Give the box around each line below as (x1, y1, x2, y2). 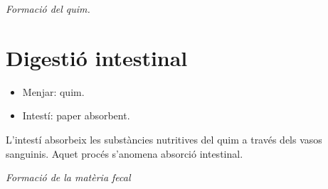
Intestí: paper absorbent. (22, 108, 130, 123)
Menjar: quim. (22, 84, 85, 99)
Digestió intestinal (6, 43, 188, 72)
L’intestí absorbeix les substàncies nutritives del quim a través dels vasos (6, 131, 322, 146)
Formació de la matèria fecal (6, 170, 131, 185)
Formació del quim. (6, 1, 90, 16)
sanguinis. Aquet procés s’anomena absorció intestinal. (6, 146, 243, 161)
